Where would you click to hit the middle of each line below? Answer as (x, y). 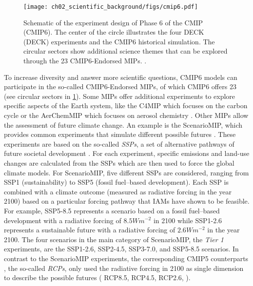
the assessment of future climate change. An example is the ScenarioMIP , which (123, 124)
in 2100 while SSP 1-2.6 (188, 220)
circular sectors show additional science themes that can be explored (126, 51)
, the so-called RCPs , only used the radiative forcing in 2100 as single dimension (124, 268)
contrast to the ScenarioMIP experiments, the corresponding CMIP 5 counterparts (126, 258)
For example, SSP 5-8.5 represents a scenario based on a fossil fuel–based (112, 210)
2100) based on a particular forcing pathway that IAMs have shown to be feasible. (127, 201)
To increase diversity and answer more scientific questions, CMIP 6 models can (121, 77)
